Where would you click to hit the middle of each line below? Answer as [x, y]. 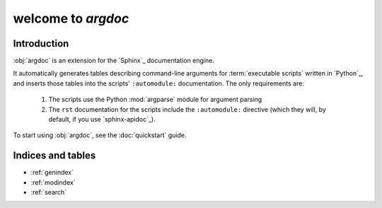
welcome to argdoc [71, 18]
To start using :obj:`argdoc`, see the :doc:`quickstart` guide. [100, 135]
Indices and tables [54, 156]
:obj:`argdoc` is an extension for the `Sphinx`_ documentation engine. [114, 61]
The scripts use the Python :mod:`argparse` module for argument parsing [155, 100]
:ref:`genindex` [52, 173]
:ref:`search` [49, 192]
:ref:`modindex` [53, 182]
